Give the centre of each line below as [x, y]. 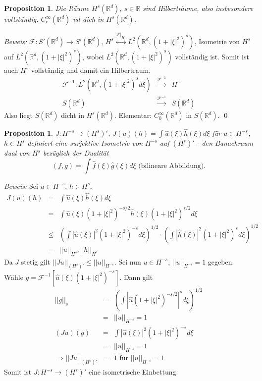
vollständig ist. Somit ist [212, 56]
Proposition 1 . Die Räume [47, 8]
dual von [17, 153]
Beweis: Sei [21, 186]
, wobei [93, 56]
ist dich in [88, 19]
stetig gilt [36, 261]
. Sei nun [128, 261]
